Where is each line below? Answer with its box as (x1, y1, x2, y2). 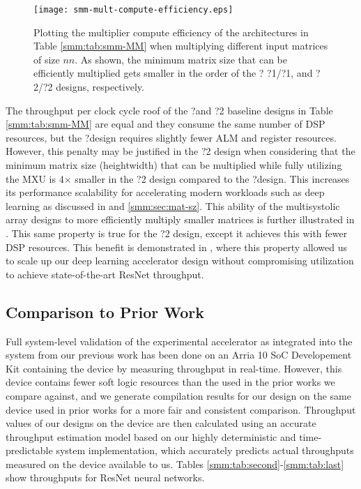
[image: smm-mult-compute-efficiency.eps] (33, 5, 233, 15)
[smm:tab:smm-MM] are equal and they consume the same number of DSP (6, 116, 325, 131)
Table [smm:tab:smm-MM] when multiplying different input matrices (33, 38, 328, 53)
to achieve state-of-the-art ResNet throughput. (6, 266, 204, 281)
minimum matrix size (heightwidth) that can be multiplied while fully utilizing (6, 158, 342, 172)
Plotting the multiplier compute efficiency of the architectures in (33, 24, 309, 39)
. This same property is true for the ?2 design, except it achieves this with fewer (6, 225, 348, 240)
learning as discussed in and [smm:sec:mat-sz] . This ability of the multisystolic (6, 198, 340, 213)
